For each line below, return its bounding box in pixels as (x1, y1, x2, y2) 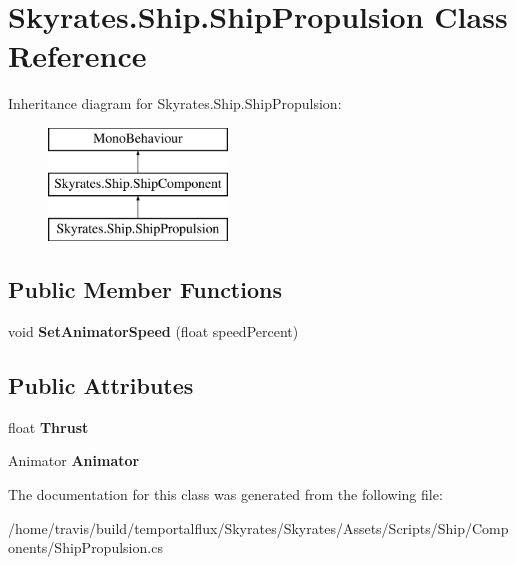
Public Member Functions (8, 274, 282, 305)
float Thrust (8, 416, 89, 437)
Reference (8, 35, 147, 76)
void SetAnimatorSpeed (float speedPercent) (8, 321, 299, 342)
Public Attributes (8, 370, 194, 401)
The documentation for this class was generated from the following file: (8, 484, 443, 505)
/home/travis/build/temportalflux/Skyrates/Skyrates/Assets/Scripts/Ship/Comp (8, 517, 509, 538)
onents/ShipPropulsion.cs (8, 537, 163, 558)
